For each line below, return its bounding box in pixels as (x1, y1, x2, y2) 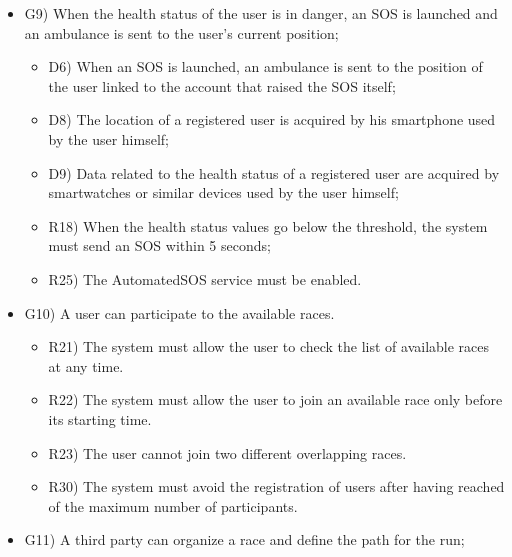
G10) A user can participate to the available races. (24, 302, 335, 323)
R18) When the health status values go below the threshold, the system (48, 215, 488, 236)
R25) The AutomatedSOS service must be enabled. (48, 268, 362, 289)
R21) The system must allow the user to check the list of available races (48, 336, 490, 357)
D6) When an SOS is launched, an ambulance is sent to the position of (48, 56, 483, 77)
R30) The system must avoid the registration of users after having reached (48, 476, 505, 497)
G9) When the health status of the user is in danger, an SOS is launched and (24, 3, 498, 23)
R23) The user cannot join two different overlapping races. (48, 442, 407, 463)
